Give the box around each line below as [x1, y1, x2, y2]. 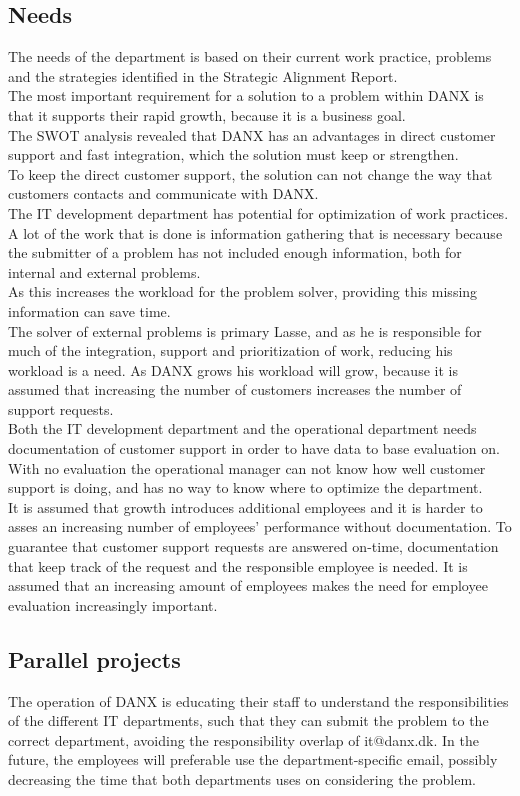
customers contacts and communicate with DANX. [8, 183, 319, 204]
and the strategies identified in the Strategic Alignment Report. [8, 65, 398, 86]
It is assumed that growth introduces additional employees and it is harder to [8, 496, 483, 517]
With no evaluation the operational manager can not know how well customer [8, 457, 486, 478]
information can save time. [8, 300, 171, 321]
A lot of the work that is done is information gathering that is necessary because [8, 222, 503, 243]
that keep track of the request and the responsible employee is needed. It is [8, 555, 468, 576]
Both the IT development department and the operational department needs [8, 418, 477, 439]
